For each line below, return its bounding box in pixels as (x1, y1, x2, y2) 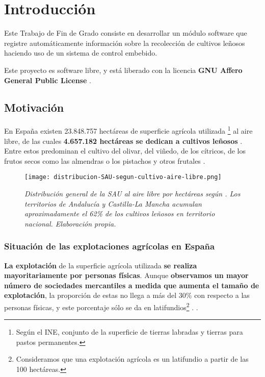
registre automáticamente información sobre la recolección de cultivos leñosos (4, 37, 245, 48)
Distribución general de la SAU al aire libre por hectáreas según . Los (24, 188, 241, 198)
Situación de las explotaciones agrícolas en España (4, 240, 215, 253)
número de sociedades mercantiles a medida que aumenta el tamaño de (4, 280, 259, 290)
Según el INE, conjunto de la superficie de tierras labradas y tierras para (16, 326, 243, 337)
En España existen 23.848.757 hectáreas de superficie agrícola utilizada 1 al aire (4, 124, 253, 136)
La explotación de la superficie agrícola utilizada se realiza (4, 260, 197, 270)
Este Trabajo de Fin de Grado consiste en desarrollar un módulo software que (4, 28, 247, 38)
